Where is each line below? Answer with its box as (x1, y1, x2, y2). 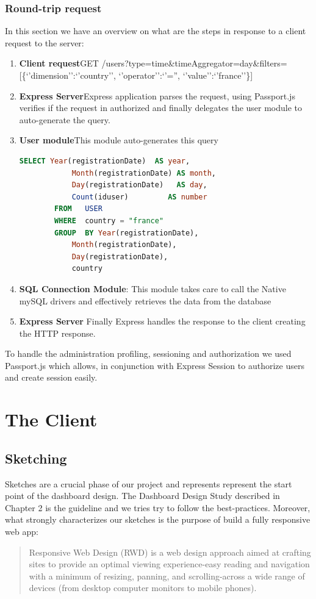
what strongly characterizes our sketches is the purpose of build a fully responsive (5, 513, 311, 526)
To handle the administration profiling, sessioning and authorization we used (5, 347, 292, 360)
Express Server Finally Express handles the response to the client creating (19, 315, 306, 328)
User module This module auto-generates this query (19, 134, 218, 146)
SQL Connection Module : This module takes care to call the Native (19, 282, 286, 295)
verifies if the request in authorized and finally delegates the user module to (19, 101, 303, 114)
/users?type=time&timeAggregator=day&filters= (101, 57, 287, 70)
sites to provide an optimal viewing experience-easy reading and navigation (29, 558, 310, 570)
